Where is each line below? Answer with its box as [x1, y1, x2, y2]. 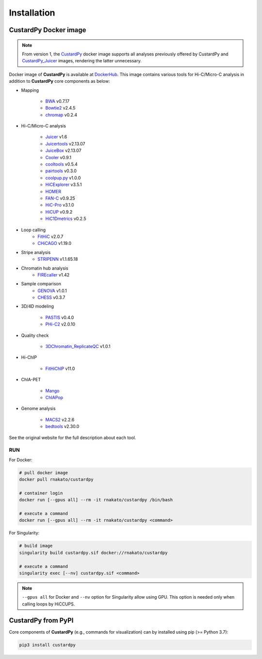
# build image [19, 543, 53, 549]
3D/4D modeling [21, 303, 54, 309]
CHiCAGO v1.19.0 [37, 240, 72, 246]
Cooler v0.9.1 [45, 154, 71, 160]
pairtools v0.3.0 [45, 168, 77, 174]
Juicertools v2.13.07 [45, 141, 85, 146]
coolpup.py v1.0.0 [45, 175, 81, 181]
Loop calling [21, 227, 46, 233]
